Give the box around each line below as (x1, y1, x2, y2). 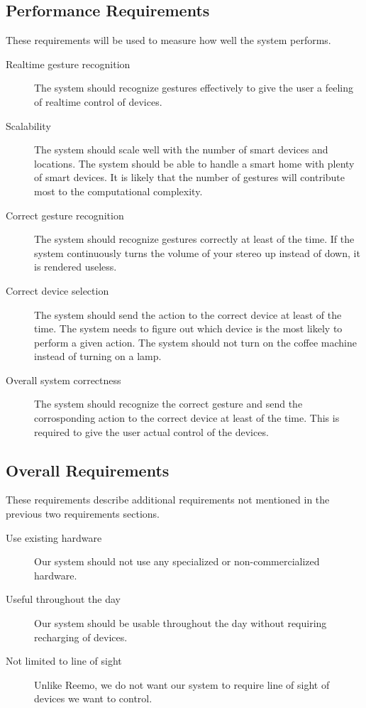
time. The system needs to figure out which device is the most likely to (34, 321, 343, 336)
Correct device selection (6, 283, 109, 298)
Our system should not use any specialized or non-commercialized (34, 554, 320, 569)
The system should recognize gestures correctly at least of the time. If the (34, 232, 355, 246)
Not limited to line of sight (6, 653, 122, 668)
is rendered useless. (34, 259, 117, 274)
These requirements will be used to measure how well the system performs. (6, 33, 331, 48)
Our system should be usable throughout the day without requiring (34, 616, 327, 631)
